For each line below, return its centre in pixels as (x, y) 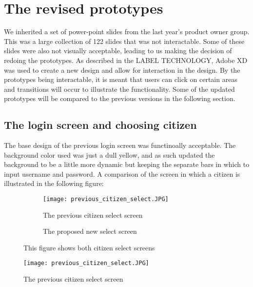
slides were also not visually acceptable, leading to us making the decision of (118, 51)
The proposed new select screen (90, 231)
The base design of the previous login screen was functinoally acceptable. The (120, 145)
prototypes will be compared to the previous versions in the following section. (120, 98)
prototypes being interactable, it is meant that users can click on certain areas (121, 79)
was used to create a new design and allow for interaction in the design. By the (122, 70)
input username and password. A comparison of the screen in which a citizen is (122, 174)
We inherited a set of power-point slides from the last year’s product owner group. (127, 31)
